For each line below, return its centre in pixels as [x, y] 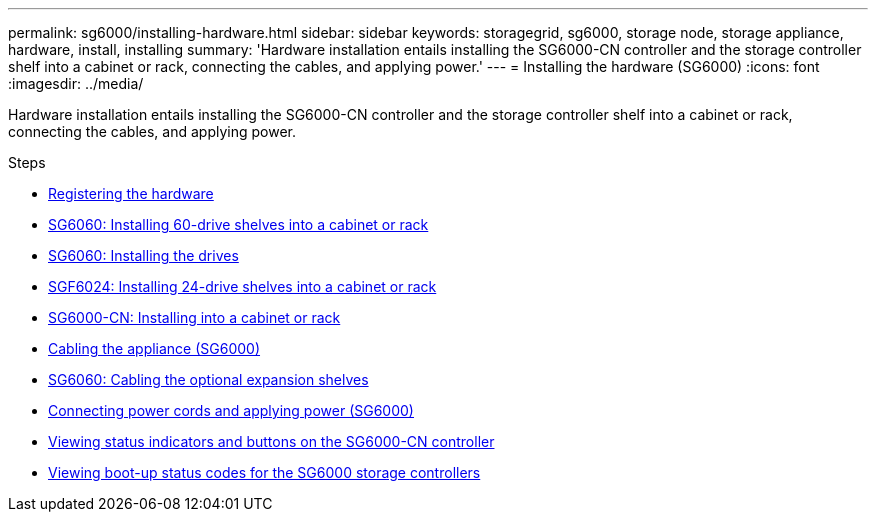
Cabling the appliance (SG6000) [154, 348]
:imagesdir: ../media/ [76, 83]
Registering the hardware [131, 193]
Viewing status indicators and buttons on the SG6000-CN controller [271, 441]
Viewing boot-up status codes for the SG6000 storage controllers [264, 472]
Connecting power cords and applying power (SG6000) [231, 410]
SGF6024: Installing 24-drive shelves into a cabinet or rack [242, 286]
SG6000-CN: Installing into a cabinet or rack [194, 317]
